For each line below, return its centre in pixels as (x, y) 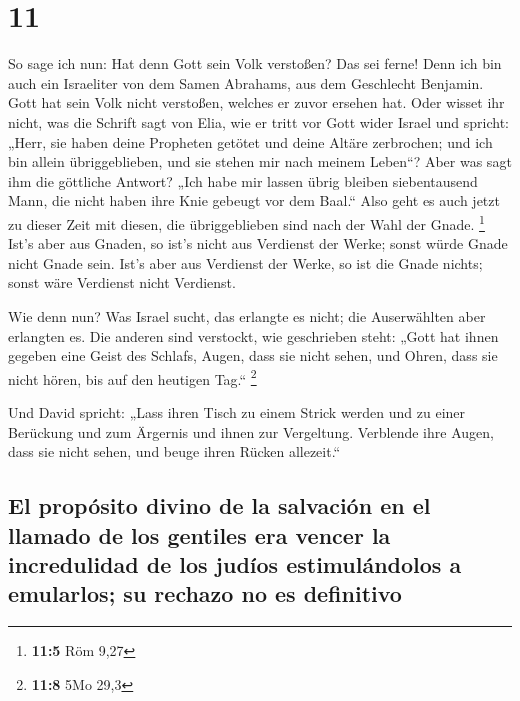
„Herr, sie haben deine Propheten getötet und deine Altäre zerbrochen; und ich (250, 141)
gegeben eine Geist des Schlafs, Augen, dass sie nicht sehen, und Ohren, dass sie (253, 355)
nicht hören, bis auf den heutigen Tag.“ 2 (132, 377)
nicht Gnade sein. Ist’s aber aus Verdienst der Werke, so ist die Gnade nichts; (245, 262)
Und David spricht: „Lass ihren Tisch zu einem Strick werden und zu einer (237, 411)
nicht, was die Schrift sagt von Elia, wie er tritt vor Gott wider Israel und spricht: (258, 121)
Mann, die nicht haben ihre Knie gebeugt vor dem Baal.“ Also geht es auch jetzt (254, 200)
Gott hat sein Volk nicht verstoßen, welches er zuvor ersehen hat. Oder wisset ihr (256, 102)
